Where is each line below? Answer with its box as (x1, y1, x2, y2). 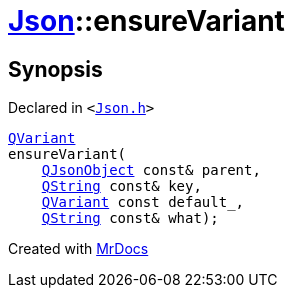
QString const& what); (41, 210, 219, 227)
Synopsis (8, 56, 103, 82)
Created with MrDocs (8, 240, 149, 258)
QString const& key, (41, 178, 202, 195)
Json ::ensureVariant (8, 4, 285, 38)
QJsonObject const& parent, (41, 162, 261, 179)
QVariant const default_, (41, 194, 245, 211)
